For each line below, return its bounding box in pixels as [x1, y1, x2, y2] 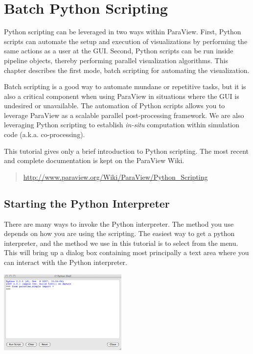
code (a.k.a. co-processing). [4, 129, 85, 140]
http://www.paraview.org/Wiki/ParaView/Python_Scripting [23, 171, 208, 182]
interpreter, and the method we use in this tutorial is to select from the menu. [4, 237, 238, 248]
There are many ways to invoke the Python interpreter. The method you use [4, 218, 234, 229]
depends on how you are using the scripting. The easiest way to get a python [4, 228, 235, 238]
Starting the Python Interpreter [4, 195, 170, 211]
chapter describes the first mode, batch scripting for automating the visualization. [4, 65, 250, 75]
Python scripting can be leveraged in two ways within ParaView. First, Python [4, 26, 241, 37]
